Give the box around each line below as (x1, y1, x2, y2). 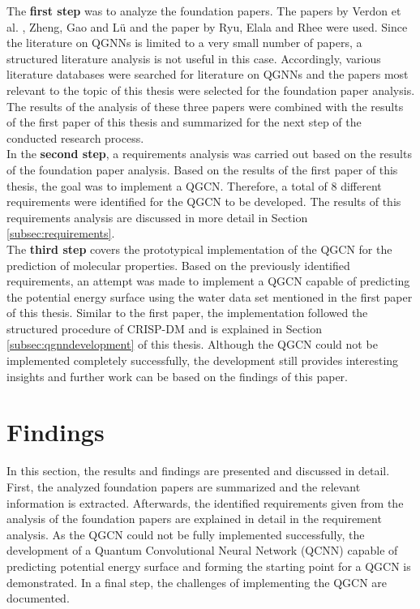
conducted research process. (6, 129, 144, 146)
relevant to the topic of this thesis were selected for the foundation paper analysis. (6, 81, 415, 98)
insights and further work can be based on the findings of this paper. (6, 367, 348, 384)
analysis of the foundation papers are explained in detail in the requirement (6, 510, 382, 527)
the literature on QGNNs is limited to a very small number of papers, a (6, 34, 362, 51)
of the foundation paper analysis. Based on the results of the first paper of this (6, 161, 398, 178)
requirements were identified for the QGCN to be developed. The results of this (6, 193, 401, 210)
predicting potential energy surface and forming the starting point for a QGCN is (6, 557, 411, 574)
